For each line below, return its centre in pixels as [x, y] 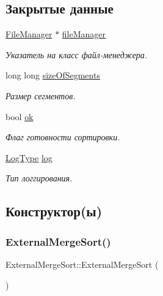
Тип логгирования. [39, 178]
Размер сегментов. [41, 95]
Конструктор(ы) [54, 211]
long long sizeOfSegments [53, 75]
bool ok [20, 116]
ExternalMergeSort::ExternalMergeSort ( [82, 264]
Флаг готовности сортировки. [63, 137]
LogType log [29, 157]
